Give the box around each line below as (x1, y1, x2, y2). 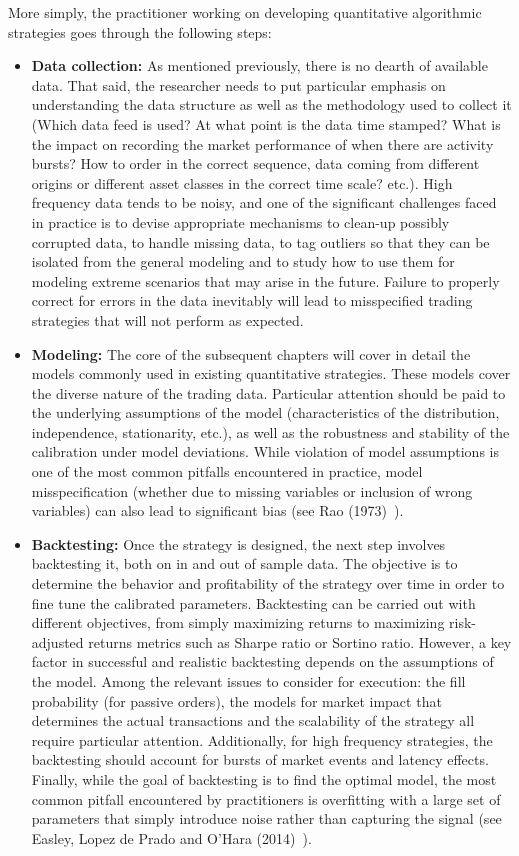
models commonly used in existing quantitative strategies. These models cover (31, 363, 511, 384)
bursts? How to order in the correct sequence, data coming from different (31, 153, 480, 174)
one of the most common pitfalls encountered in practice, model (31, 461, 423, 482)
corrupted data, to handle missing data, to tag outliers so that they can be (31, 231, 490, 252)
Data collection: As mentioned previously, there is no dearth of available (31, 55, 488, 76)
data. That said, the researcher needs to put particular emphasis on (31, 74, 446, 95)
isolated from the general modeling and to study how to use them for (31, 251, 455, 272)
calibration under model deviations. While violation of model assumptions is (31, 441, 499, 462)
